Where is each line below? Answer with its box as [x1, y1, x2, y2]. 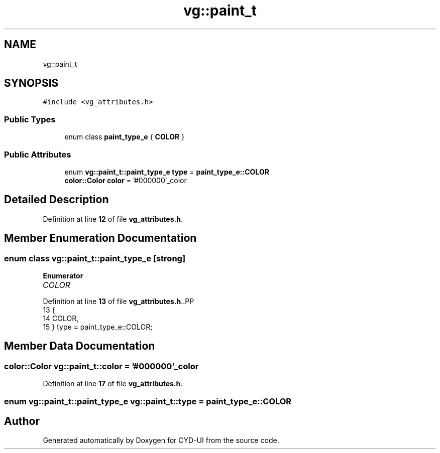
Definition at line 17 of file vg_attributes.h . [43, 379, 183, 388]
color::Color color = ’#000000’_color [64, 176, 187, 185]
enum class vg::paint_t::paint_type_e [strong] [4, 253, 186, 263]
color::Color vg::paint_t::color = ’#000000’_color [4, 361, 199, 371]
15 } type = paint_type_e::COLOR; [43, 323, 153, 331]
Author [4, 415, 40, 428]
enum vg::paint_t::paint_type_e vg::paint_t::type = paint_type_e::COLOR [4, 396, 292, 406]
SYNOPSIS [4, 77, 59, 90]
